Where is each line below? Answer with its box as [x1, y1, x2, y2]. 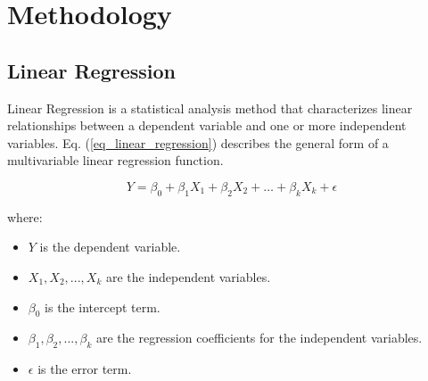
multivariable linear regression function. [7, 151, 224, 170]
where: [7, 207, 43, 226]
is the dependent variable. [39, 237, 181, 256]
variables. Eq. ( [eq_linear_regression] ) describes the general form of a [7, 133, 389, 152]
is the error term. [37, 360, 132, 378]
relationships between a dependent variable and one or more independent [7, 116, 407, 135]
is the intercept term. [45, 297, 160, 316]
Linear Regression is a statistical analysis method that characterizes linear [7, 98, 413, 117]
